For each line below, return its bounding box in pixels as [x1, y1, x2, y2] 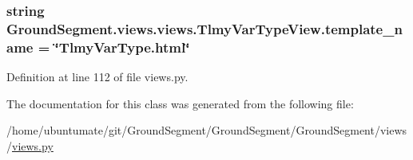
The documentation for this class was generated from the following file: [6, 95, 354, 111]
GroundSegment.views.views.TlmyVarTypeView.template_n [6, 18, 403, 38]
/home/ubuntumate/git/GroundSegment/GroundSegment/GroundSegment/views [6, 122, 407, 139]
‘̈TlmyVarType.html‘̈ [54, 37, 190, 57]
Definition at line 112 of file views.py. [6, 68, 189, 85]
